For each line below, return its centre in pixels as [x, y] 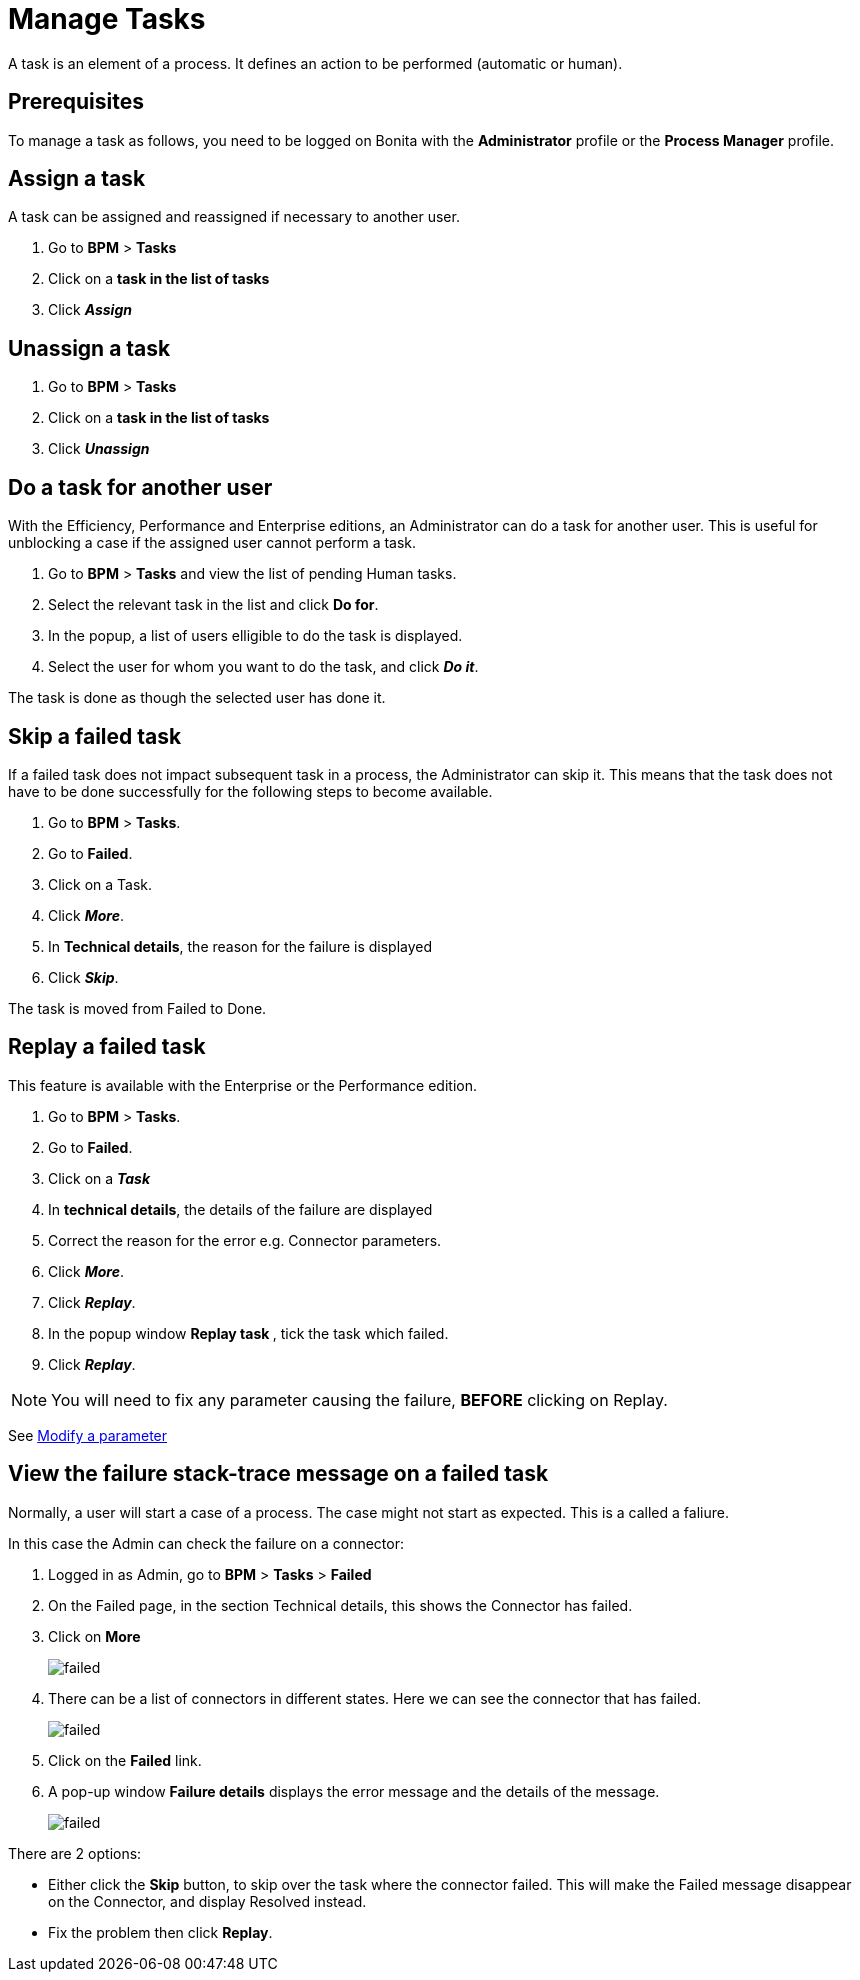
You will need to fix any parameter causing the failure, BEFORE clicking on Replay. [359, 1399]
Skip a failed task [95, 736]
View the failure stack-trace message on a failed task [278, 1474]
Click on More [94, 1636]
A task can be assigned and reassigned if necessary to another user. [234, 217]
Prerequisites [76, 102]
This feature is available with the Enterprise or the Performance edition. [242, 1085]
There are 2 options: [75, 1853]
